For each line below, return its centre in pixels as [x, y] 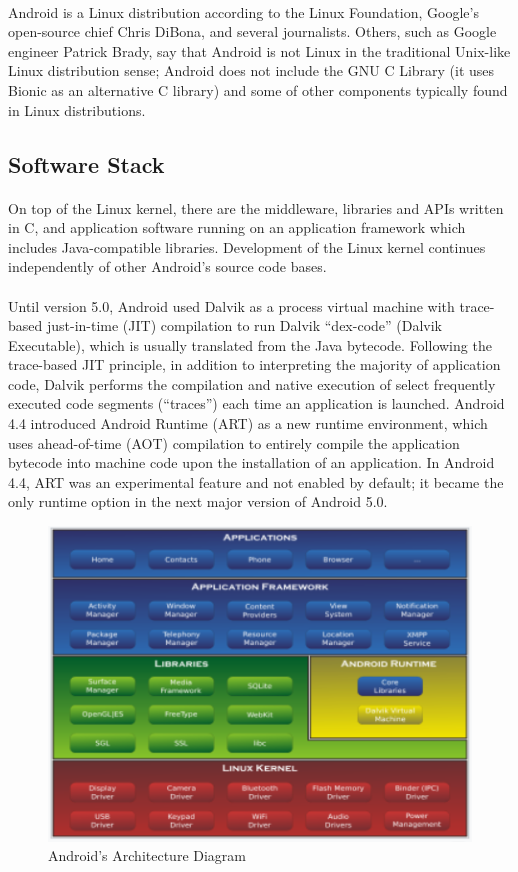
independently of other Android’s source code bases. [167, 266]
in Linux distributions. [77, 109]
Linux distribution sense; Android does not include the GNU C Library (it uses [251, 70]
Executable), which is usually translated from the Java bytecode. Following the [250, 344]
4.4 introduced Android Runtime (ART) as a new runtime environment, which [248, 423]
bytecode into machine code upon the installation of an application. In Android [251, 462]
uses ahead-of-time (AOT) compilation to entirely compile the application [234, 442]
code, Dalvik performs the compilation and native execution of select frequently [252, 383]
